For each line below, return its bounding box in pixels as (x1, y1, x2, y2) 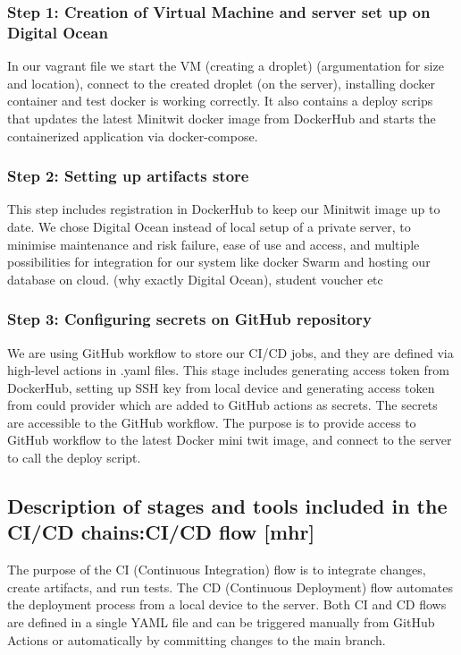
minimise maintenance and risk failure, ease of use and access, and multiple (7, 234, 420, 253)
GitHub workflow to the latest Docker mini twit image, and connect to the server (7, 430, 452, 449)
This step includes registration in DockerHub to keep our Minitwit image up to (7, 200, 440, 218)
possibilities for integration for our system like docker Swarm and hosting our (7, 252, 431, 271)
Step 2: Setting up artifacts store (7, 165, 249, 187)
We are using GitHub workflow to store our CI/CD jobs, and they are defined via (7, 343, 454, 362)
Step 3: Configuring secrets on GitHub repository (7, 308, 372, 330)
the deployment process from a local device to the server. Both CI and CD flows (7, 595, 447, 614)
